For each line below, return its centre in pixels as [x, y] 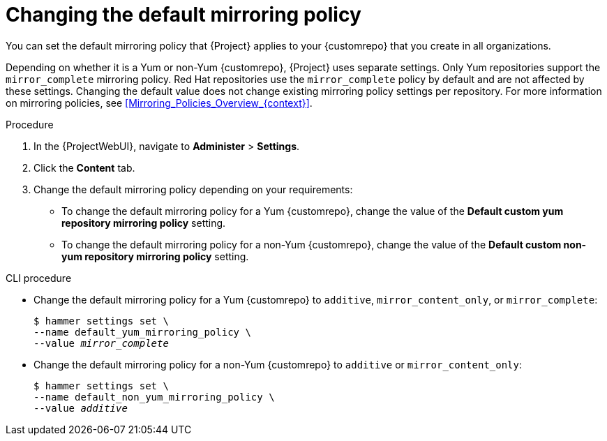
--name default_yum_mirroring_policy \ [142, 332]
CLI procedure [39, 278]
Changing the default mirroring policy [183, 15]
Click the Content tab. [84, 167]
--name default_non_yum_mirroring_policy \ [154, 397]
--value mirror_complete [101, 343]
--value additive [81, 408]
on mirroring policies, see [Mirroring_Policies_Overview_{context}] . [159, 103]
